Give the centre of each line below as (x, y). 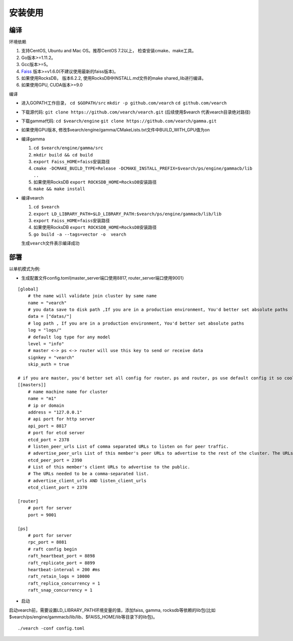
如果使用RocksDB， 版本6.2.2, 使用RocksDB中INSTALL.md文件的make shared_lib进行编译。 (114, 78)
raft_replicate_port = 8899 (61, 563)
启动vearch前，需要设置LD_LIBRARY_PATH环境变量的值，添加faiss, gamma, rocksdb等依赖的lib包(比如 (112, 610)
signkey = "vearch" (51, 357)
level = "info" (46, 344)
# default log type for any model (69, 337)
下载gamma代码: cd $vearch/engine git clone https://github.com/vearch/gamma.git (119, 121)
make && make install (59, 189)
